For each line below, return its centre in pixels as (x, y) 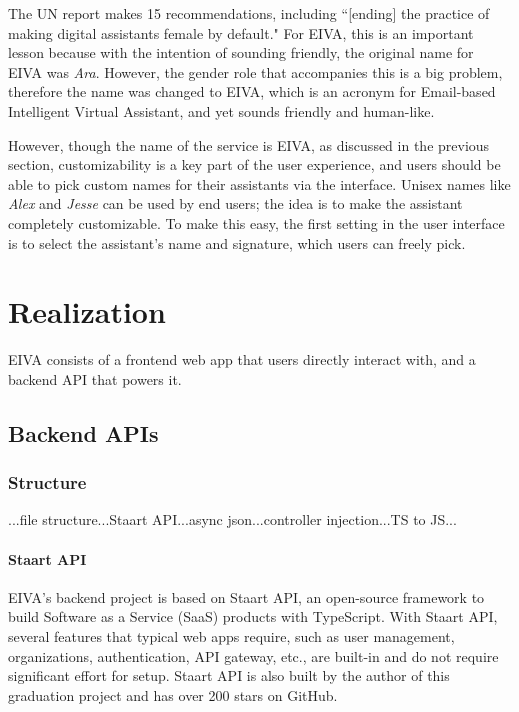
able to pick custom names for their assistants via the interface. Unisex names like (259, 183)
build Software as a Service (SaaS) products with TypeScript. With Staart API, (253, 616)
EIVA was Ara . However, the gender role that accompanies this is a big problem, (255, 71)
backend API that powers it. (95, 378)
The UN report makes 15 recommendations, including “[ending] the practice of (249, 13)
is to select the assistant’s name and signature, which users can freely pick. (237, 242)
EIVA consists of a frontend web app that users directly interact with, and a (242, 359)
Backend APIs (83, 432)
